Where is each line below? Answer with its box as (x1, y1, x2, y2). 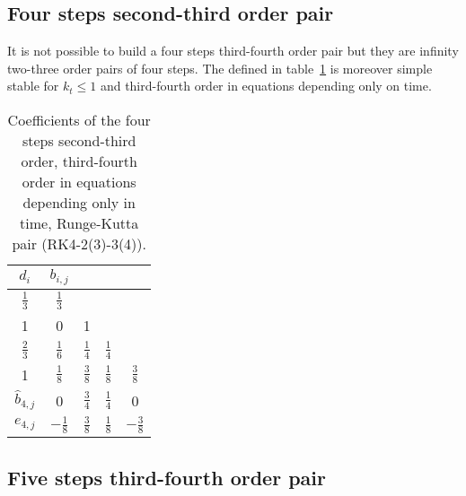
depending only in (22, 191, 136, 213)
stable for (7, 76, 59, 95)
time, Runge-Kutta (20, 212, 139, 233)
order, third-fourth (21, 150, 137, 171)
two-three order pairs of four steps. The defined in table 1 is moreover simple (7, 58, 433, 77)
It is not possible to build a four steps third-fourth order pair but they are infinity (7, 41, 459, 60)
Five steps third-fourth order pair (7, 463, 326, 491)
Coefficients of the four (7, 109, 151, 130)
